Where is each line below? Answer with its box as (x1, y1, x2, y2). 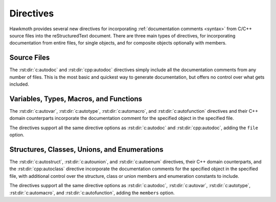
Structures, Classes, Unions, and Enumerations (9, 145, 164, 154)
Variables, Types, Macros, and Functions (9, 94, 143, 103)
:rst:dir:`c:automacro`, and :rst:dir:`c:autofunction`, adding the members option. (9, 190, 175, 196)
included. (9, 81, 29, 87)
